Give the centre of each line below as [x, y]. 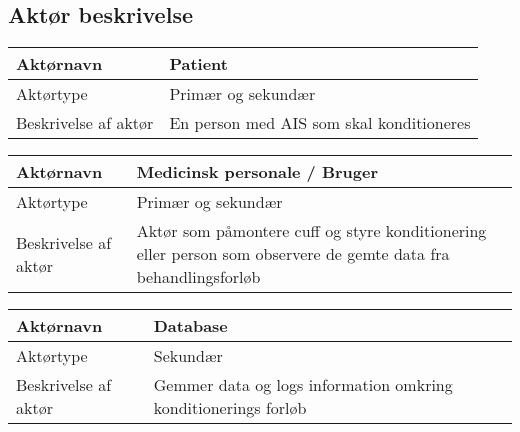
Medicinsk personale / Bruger [257, 172]
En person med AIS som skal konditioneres [320, 123]
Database [190, 326]
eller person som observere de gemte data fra [293, 254]
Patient [198, 64]
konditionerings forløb [230, 408]
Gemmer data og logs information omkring [303, 385]
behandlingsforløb [198, 277]
